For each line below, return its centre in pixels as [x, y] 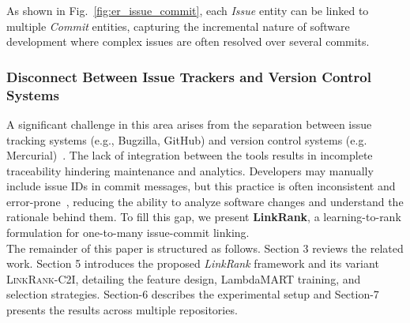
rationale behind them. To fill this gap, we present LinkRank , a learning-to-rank [204, 217]
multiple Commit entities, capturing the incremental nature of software [178, 26]
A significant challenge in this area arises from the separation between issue [189, 124]
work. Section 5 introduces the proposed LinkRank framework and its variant [193, 263]
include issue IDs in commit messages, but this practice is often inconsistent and [201, 186]
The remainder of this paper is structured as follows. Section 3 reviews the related [205, 248]
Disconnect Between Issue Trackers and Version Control [189, 76]
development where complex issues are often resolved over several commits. [188, 41]
